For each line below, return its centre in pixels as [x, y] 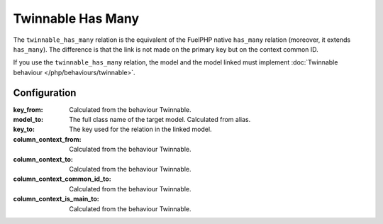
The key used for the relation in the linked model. [140, 129]
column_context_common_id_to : [62, 179]
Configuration [45, 93]
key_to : [24, 129]
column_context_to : [43, 159]
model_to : [28, 120]
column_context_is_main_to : [56, 199]
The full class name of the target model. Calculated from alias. [160, 120]
